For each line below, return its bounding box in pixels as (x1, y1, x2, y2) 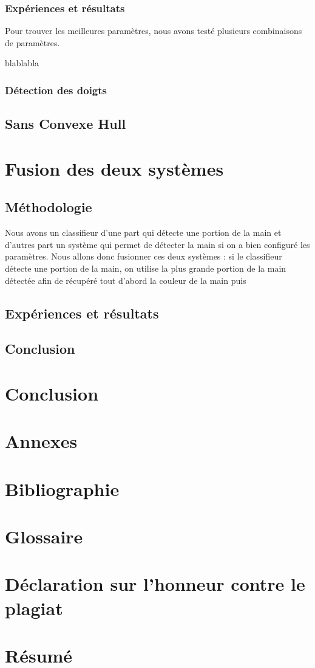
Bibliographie (5, 476, 120, 501)
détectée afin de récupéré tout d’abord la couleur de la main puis (5, 274, 246, 286)
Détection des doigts (5, 82, 107, 97)
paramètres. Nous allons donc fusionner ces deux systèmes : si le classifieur (5, 250, 282, 263)
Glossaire (5, 524, 83, 549)
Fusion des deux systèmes (5, 156, 224, 181)
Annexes (5, 429, 78, 453)
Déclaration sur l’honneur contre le (5, 571, 305, 596)
